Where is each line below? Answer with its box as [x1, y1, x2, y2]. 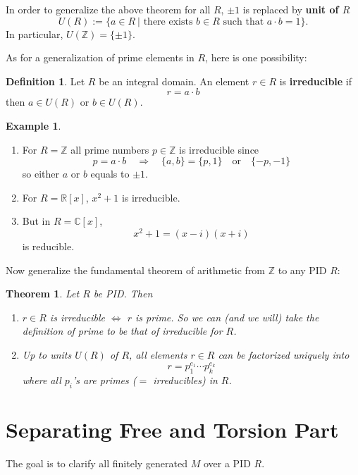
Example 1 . [6, 118, 61, 132]
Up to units [22, 347, 72, 362]
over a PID [203, 456, 251, 471]
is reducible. [22, 239, 75, 254]
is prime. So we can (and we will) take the [135, 309, 319, 324]
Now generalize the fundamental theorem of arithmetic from [6, 262, 266, 277]
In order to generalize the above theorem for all [6, 2, 211, 16]
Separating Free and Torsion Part [6, 415, 339, 444]
